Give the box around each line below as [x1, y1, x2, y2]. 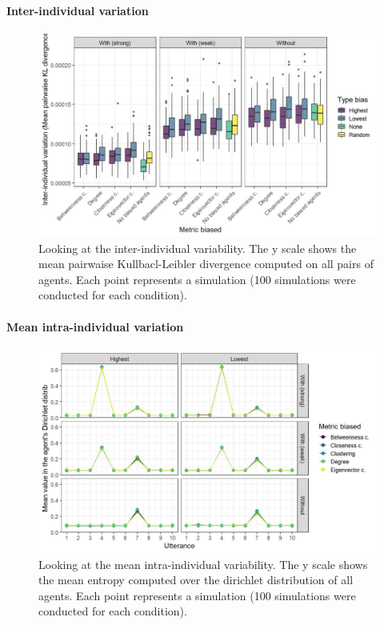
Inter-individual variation [6, 2, 149, 18]
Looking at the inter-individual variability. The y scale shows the [38, 239, 357, 256]
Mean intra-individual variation [6, 318, 184, 335]
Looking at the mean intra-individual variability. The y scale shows [38, 555, 368, 572]
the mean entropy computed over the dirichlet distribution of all [38, 571, 354, 588]
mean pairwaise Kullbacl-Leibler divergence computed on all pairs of [38, 255, 374, 272]
